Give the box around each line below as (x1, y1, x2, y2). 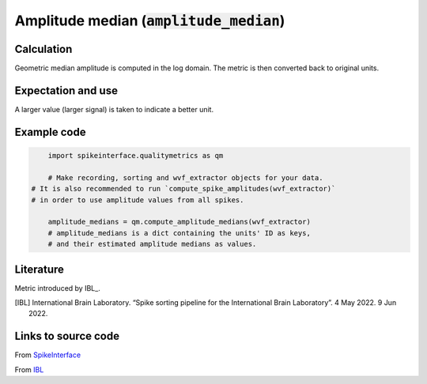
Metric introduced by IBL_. (14, 283, 100, 292)
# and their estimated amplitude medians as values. (47, 239, 257, 249)
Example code (14, 125, 86, 138)
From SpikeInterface (14, 350, 81, 360)
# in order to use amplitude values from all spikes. (31, 195, 244, 205)
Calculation (14, 42, 73, 55)
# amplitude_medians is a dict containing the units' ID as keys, (47, 228, 312, 237)
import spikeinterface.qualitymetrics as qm (47, 151, 224, 160)
